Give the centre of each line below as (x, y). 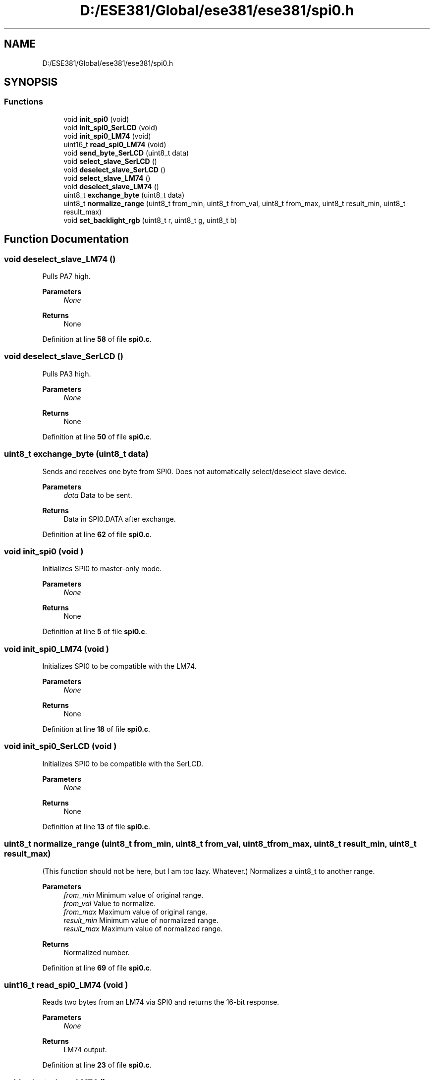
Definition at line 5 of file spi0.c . (95, 632)
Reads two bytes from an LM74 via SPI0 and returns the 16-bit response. (161, 1002)
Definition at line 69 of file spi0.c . (97, 968)
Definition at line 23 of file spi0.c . (97, 1065)
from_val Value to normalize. (110, 903)
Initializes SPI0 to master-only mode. (102, 569)
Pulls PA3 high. (67, 374)
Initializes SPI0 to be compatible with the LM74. (119, 666)
